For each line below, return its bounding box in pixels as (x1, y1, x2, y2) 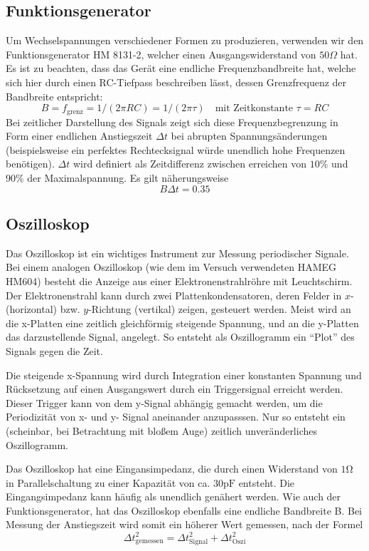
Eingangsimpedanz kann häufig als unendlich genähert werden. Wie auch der (6, 489, 341, 504)
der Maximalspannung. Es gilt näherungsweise (27, 170, 229, 185)
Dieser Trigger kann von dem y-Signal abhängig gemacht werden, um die (6, 395, 323, 410)
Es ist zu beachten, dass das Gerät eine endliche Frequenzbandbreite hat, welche (6, 61, 356, 76)
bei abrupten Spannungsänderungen (171, 128, 328, 143)
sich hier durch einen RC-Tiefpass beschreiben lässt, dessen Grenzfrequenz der (6, 74, 347, 89)
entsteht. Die (238, 475, 295, 490)
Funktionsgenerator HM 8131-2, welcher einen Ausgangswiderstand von (6, 46, 316, 61)
